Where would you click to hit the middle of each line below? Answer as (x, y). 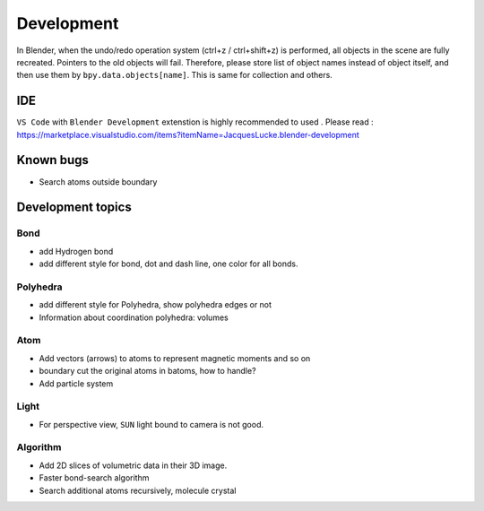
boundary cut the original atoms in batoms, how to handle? (147, 371)
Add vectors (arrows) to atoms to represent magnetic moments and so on (175, 358)
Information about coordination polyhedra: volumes (134, 317)
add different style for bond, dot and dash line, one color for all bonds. (169, 264)
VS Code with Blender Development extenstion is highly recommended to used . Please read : (195, 122)
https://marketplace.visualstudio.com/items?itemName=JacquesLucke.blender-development (188, 134)
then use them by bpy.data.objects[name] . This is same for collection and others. (175, 75)
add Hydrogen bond (76, 251)
